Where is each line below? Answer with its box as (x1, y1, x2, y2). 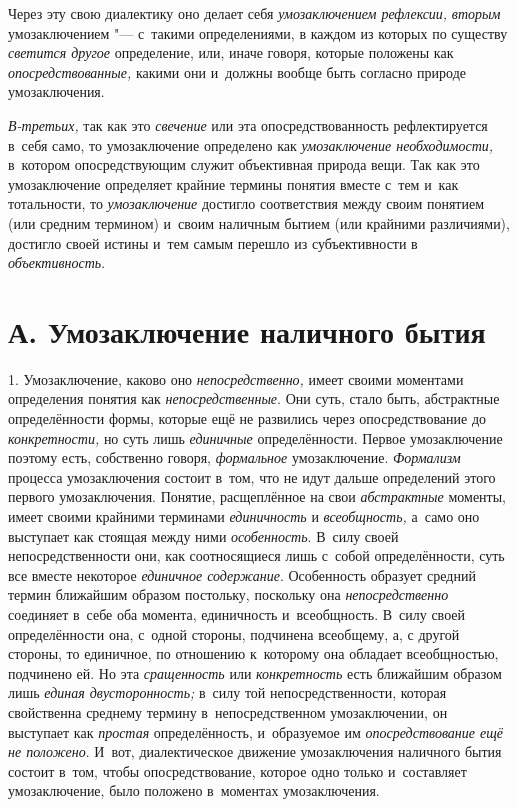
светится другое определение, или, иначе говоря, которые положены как (8, 42, 454, 63)
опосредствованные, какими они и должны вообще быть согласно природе (8, 61, 467, 82)
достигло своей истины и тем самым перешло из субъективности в (8, 232, 418, 253)
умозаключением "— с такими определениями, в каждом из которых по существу (8, 22, 508, 43)
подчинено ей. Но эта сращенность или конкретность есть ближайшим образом (8, 662, 502, 683)
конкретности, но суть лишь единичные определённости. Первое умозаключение (8, 427, 503, 448)
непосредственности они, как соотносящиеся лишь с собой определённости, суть (8, 545, 505, 566)
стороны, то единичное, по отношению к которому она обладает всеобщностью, (8, 643, 499, 664)
